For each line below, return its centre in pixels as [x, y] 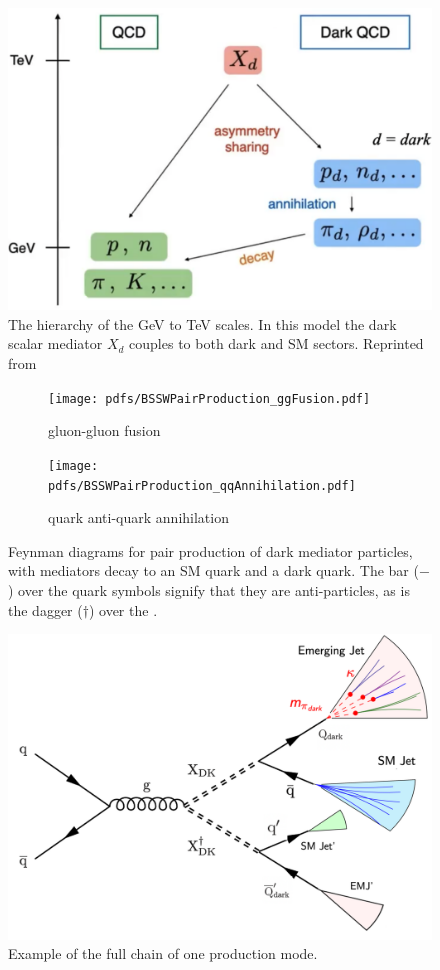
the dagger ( [45, 609]
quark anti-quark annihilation [138, 517]
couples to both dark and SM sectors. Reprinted [276, 343]
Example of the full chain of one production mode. [163, 953]
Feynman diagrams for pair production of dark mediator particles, [210, 550]
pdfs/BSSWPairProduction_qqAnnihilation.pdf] [202, 485]
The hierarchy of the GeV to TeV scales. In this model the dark [202, 323]
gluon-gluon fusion [104, 430]
